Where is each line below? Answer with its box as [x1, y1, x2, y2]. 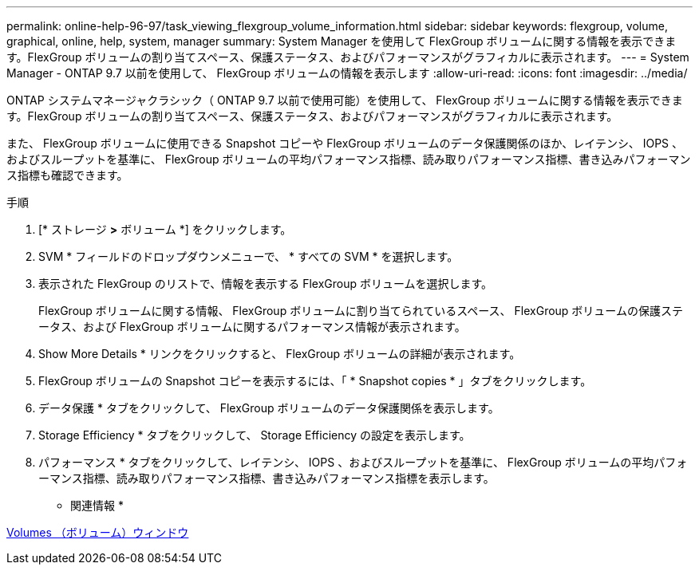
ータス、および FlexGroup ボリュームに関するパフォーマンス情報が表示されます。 [38, 320, 466, 333]
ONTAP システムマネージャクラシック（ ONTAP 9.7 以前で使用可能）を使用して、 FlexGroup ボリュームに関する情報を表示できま [6, 93, 683, 107]
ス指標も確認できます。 [6, 168, 128, 182]
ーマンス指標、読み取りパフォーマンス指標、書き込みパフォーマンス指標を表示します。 [38, 471, 495, 485]
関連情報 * [70, 498, 124, 512]
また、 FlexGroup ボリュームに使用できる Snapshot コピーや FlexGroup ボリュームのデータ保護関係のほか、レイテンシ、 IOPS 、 [6, 136, 684, 150]
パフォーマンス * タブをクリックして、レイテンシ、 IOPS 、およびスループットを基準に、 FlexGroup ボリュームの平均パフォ [38, 455, 688, 469]
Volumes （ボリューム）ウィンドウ [6, 526, 189, 539]
